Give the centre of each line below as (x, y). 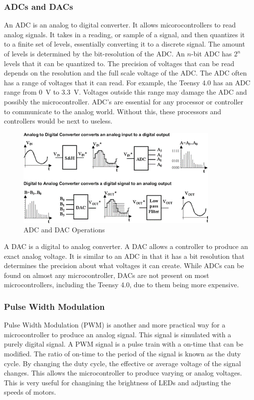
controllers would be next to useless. (58, 121)
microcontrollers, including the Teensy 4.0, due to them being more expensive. (122, 285)
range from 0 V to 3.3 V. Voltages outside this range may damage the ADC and (126, 92)
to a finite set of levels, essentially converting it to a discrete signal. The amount (125, 44)
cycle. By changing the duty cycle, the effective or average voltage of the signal (123, 363)
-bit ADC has (211, 53)
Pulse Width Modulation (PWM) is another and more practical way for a (115, 325)
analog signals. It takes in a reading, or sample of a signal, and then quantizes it (125, 34)
